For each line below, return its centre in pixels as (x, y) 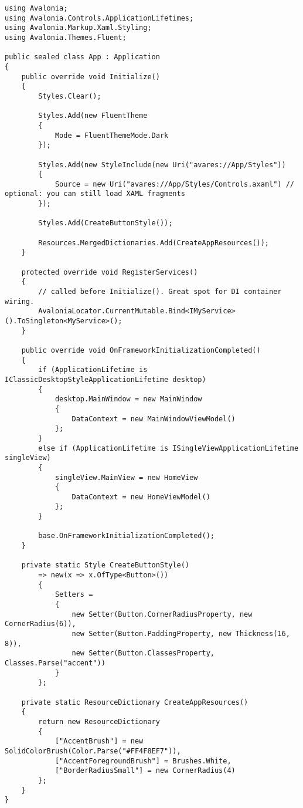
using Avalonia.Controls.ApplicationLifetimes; (99, 18)
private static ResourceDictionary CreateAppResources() (135, 702)
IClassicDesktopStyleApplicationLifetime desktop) (105, 379)
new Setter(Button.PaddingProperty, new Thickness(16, (181, 634)
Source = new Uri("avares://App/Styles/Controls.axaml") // (174, 184)
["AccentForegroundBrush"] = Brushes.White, (143, 761)
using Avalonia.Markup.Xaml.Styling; (78, 28)
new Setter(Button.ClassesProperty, (143, 653)
